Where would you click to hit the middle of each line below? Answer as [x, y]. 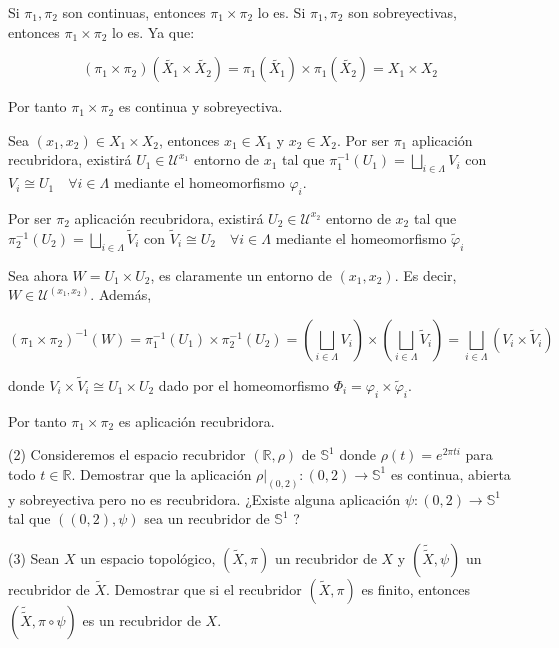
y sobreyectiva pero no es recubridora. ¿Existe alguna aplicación [204, 498]
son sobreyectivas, [402, 12]
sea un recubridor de [207, 518]
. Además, [121, 294]
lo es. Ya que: [153, 31]
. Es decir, [425, 274]
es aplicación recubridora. [196, 420]
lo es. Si [281, 12]
